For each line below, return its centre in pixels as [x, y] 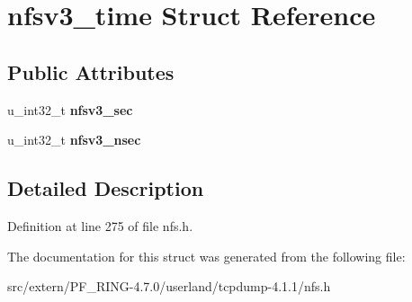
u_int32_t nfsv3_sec [70, 109]
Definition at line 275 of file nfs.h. [100, 225]
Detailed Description [106, 188]
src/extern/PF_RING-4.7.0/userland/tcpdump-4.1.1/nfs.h [169, 286]
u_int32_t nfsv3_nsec [74, 140]
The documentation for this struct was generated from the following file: [206, 256]
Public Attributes [91, 71]
